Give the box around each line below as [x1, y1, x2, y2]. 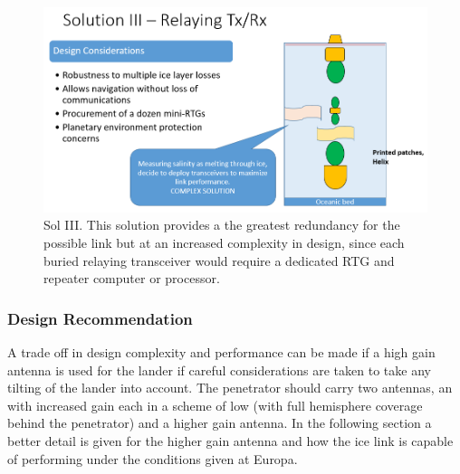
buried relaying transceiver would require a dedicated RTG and [43, 251, 395, 270]
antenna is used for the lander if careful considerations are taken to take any [7, 360, 431, 379]
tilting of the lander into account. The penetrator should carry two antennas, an [7, 378, 453, 397]
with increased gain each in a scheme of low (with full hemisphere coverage [7, 395, 423, 414]
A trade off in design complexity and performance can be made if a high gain [7, 343, 436, 362]
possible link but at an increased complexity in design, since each [43, 233, 405, 252]
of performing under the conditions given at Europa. [7, 449, 298, 468]
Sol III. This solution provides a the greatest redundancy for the [43, 215, 400, 234]
